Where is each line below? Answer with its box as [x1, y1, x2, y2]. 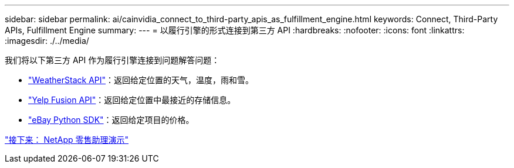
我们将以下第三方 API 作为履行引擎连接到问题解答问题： [5, 55, 220, 65]
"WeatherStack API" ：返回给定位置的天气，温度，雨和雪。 [28, 75, 254, 85]
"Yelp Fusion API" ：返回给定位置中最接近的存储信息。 [28, 95, 236, 105]
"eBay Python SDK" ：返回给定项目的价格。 [28, 115, 194, 125]
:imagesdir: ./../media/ [5, 36, 89, 46]
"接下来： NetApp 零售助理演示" [5, 135, 129, 145]
